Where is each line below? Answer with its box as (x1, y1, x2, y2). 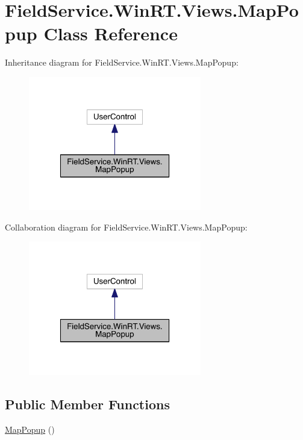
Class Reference (43, 21, 178, 46)
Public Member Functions (5, 394, 170, 413)
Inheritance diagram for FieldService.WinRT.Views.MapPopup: (5, 56, 239, 69)
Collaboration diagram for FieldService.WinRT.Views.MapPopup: (5, 220, 248, 233)
